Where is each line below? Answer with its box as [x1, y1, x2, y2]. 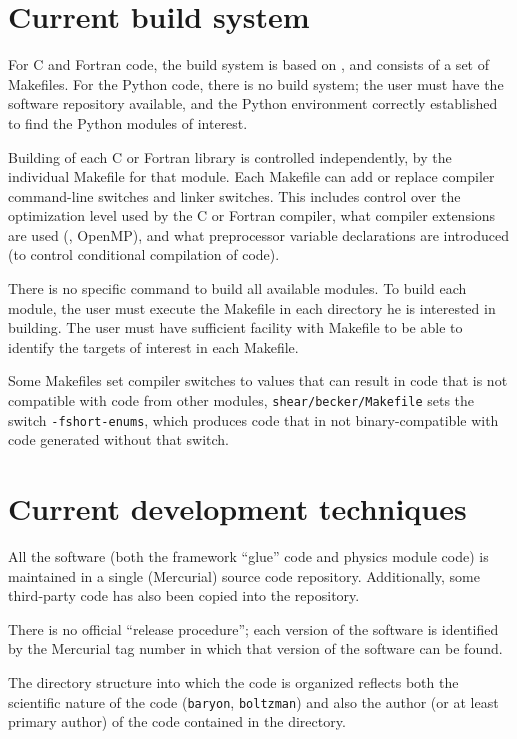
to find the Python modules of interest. [8, 112, 248, 133]
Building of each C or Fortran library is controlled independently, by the [8, 146, 452, 167]
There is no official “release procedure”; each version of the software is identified [8, 618, 499, 639]
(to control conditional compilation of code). [8, 244, 280, 265]
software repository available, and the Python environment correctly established [8, 93, 498, 114]
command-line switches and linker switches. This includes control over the [8, 185, 461, 206]
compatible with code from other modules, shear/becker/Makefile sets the [8, 390, 475, 411]
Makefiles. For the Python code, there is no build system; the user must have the [8, 73, 504, 94]
